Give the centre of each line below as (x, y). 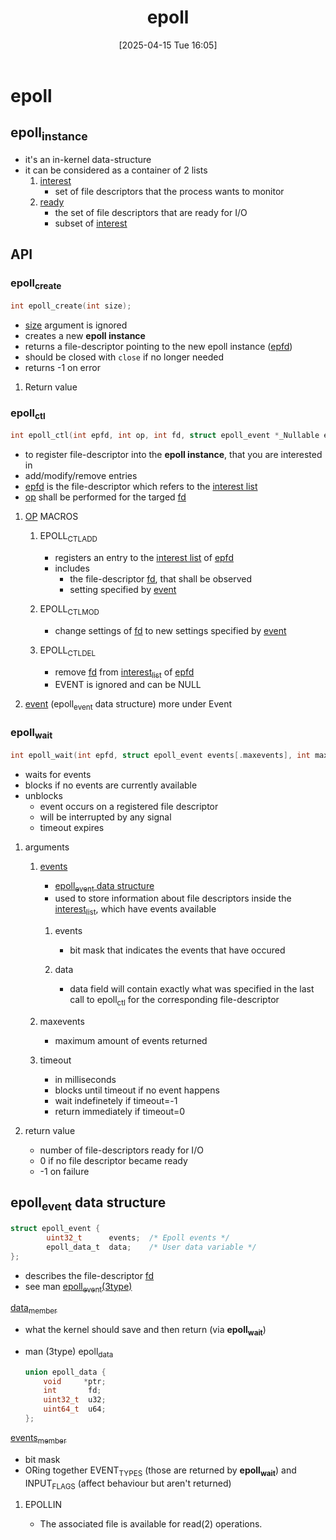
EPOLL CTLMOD (69, 610)
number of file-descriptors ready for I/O (121, 1150)
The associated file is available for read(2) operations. (151, 1524)
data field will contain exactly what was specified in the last (192, 989)
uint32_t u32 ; (75, 1400)
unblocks (43, 795)
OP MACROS (51, 517)
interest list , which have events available (135, 910)
